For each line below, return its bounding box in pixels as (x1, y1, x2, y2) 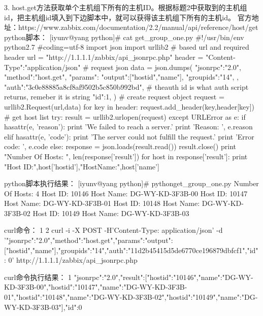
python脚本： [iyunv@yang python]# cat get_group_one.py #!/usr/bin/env (4, 31, 244, 42)
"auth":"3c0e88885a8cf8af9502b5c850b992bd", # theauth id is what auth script (4, 81, 249, 92)
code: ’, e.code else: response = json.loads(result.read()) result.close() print (4, 141, 236, 152)
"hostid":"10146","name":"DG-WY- (147, 271, 253, 282)
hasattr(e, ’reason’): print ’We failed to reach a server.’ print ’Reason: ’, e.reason (4, 121, 253, 132)
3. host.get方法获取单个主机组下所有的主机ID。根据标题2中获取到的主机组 (4, 2, 247, 12)
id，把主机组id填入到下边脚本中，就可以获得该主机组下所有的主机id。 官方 (4, 12, 252, 22)
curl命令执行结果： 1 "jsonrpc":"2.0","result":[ (4, 271, 147, 282)
